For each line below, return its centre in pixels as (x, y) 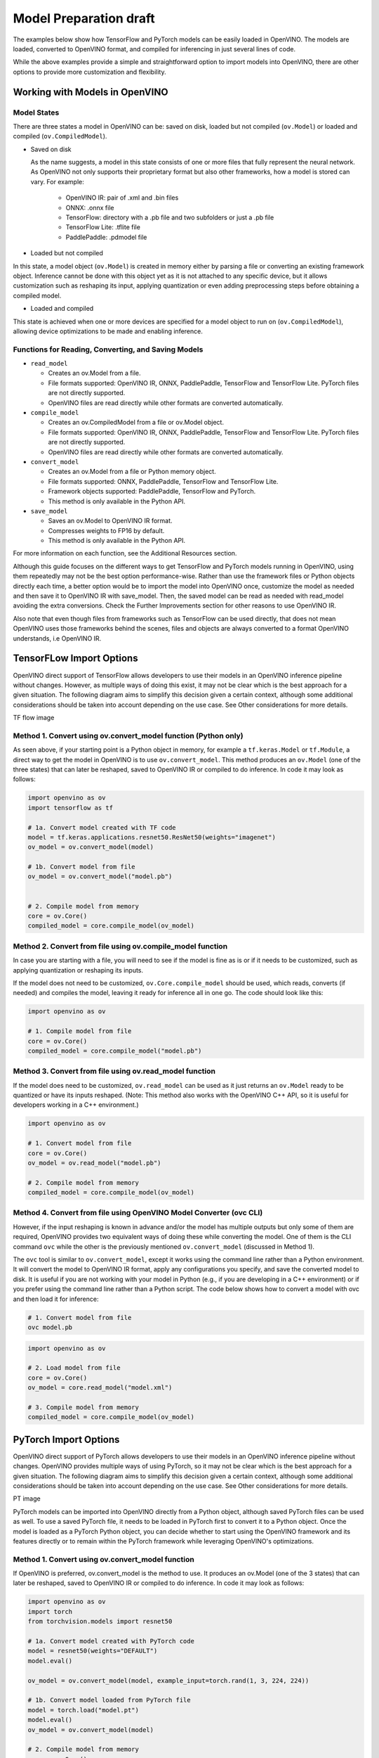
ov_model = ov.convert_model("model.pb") (100, 877)
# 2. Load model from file (74, 1368)
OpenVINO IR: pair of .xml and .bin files (122, 198)
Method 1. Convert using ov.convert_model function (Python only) (128, 736)
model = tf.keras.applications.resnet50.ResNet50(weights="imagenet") (152, 837)
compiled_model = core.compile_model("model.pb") (115, 1051)
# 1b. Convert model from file (82, 867)
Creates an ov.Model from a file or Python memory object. (132, 472)
